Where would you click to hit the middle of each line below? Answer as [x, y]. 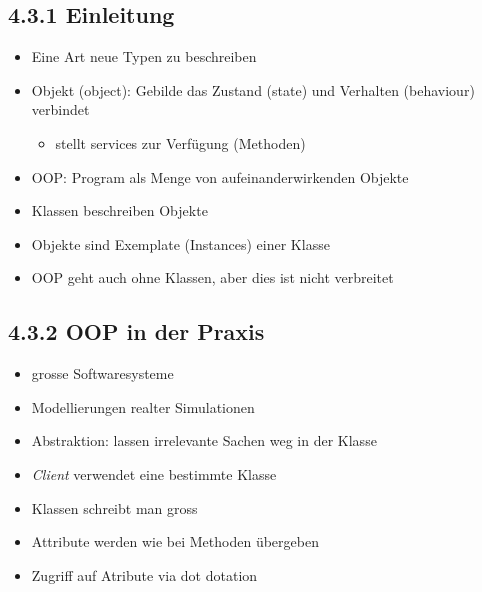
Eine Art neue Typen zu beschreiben [144, 56]
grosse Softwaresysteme [102, 373]
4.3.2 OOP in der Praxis [136, 331]
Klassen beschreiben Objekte [119, 210]
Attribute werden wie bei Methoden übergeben [175, 541]
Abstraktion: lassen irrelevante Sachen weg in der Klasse [204, 440]
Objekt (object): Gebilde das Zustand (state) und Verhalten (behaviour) [253, 89]
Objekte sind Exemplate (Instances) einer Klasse [180, 243]
